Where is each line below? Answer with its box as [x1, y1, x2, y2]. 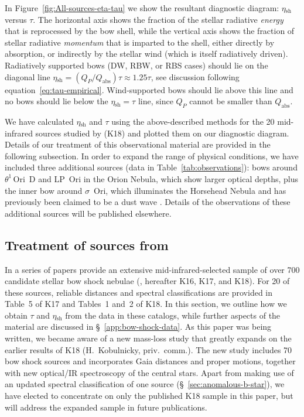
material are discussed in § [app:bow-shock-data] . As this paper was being [5, 320, 272, 333]
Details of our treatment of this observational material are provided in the [5, 138, 271, 151]
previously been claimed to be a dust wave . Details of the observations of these [5, 196, 291, 208]
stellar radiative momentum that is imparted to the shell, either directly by [5, 36, 275, 48]
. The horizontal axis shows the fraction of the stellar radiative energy [33, 13, 283, 25]
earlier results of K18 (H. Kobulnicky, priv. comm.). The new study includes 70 [5, 343, 292, 356]
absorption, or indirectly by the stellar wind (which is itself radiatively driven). [5, 47, 288, 60]
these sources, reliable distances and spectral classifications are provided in [5, 286, 273, 298]
